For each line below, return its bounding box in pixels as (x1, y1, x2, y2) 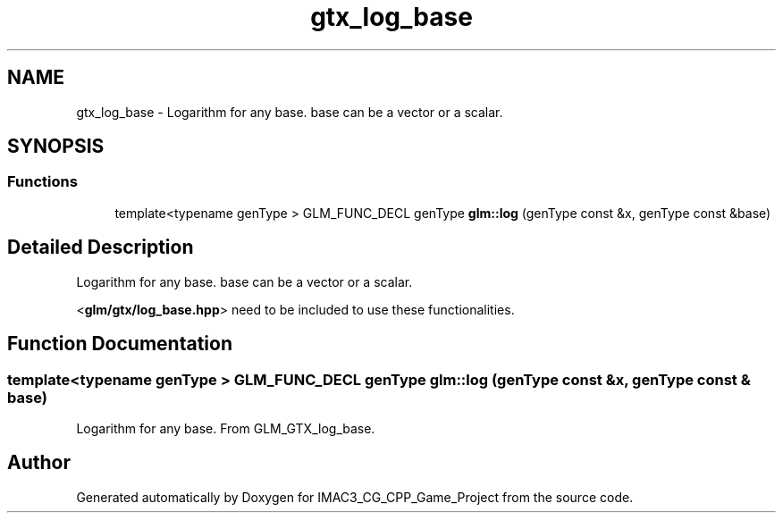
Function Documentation (7, 332, 232, 356)
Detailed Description (7, 236, 194, 259)
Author (7, 451, 71, 474)
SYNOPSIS (7, 135, 105, 158)
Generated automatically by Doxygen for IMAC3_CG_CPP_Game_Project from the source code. (76, 489, 634, 505)
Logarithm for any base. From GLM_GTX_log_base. (76, 420, 375, 436)
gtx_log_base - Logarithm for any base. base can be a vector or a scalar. (76, 104, 503, 120)
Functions (7, 172, 78, 191)
